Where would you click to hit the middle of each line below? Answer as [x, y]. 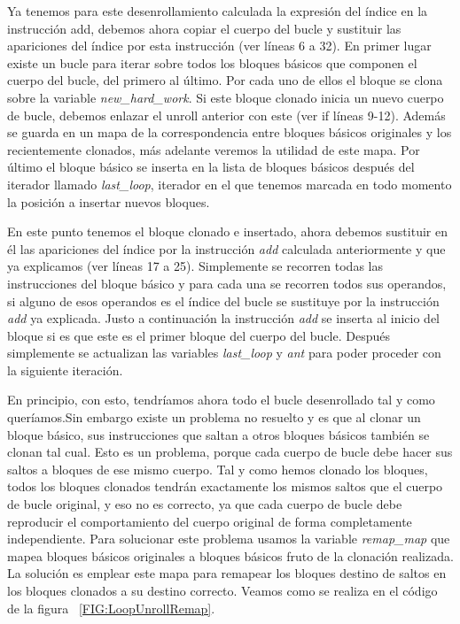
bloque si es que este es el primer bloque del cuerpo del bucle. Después [199, 335]
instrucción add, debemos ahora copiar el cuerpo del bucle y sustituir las [204, 28]
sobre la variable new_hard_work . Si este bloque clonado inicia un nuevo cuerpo [226, 97]
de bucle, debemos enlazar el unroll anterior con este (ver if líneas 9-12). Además [226, 115]
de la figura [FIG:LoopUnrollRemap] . [111, 608]
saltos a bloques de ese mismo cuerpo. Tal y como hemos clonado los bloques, [218, 469]
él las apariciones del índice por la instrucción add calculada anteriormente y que [226, 248]
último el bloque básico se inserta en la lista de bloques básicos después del [211, 167]
